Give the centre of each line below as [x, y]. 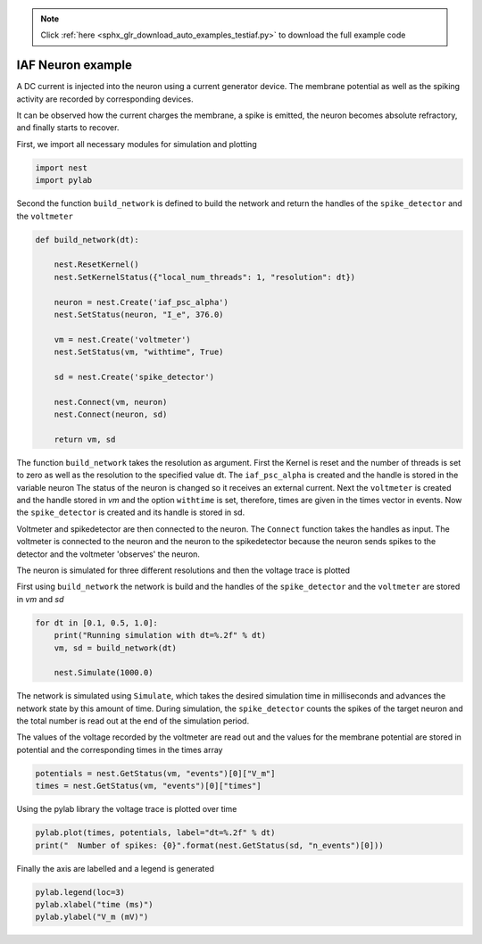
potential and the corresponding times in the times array [120, 749]
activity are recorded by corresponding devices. [105, 99]
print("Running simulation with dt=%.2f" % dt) [160, 635]
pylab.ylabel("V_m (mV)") [92, 917]
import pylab [64, 180]
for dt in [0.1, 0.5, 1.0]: [96, 623]
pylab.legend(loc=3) [80, 892]
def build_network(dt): [87, 240]
